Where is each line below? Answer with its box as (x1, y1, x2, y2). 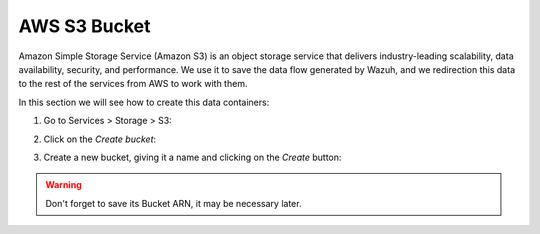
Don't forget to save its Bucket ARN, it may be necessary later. (45, 197, 302, 209)
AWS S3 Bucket (18, 15, 151, 37)
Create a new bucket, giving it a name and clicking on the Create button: (43, 151, 342, 163)
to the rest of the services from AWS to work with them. (18, 78, 248, 90)
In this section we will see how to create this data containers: (18, 96, 270, 108)
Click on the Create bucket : (43, 133, 157, 145)
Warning (45, 179, 82, 191)
